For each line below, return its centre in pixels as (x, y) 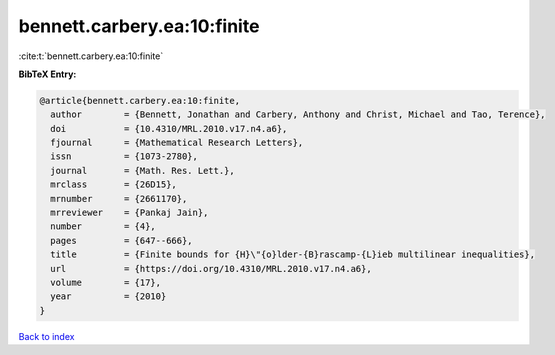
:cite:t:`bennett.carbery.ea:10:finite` (91, 56)
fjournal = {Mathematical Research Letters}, (177, 143)
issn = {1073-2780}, (124, 156)
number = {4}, (103, 226)
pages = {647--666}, (122, 240)
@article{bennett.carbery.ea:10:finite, (139, 100)
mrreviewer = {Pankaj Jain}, (129, 213)
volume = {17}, (106, 282)
